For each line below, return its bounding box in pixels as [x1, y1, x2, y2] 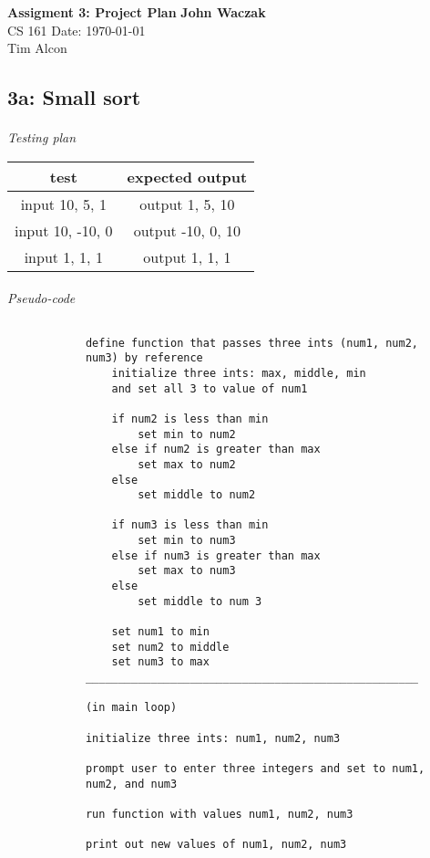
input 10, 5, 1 [20, 193, 107, 214]
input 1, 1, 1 [24, 246, 103, 267]
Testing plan [7, 128, 77, 147]
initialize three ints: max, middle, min [111, 366, 366, 380]
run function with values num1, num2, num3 [85, 807, 353, 821]
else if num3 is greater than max [111, 549, 321, 562]
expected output [127, 165, 248, 187]
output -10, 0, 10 [133, 219, 241, 241]
